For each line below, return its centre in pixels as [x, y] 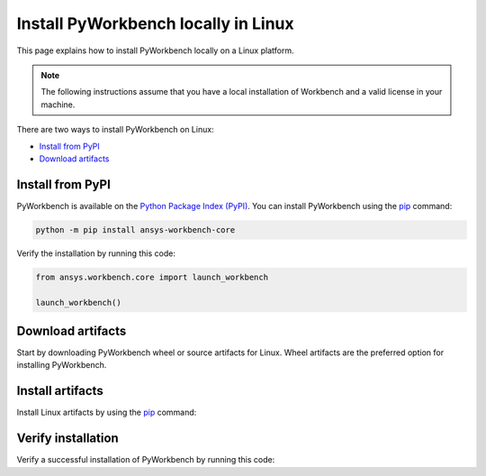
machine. [58, 105]
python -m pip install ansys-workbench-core [135, 229]
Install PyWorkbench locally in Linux [155, 23]
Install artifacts [60, 391]
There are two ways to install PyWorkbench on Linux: [116, 130]
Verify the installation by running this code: [96, 253]
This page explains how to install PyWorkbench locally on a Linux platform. [155, 50]
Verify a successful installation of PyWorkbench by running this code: [146, 460]
